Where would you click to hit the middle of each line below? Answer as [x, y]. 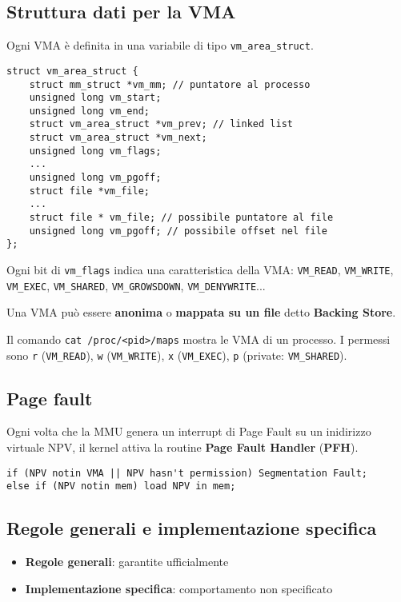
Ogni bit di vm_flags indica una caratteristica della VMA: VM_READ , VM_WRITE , [200, 270]
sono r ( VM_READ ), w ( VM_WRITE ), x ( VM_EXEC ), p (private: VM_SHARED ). [177, 355]
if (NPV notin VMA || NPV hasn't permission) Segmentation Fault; [187, 473]
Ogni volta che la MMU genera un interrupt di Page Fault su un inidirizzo [189, 431]
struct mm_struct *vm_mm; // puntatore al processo [170, 84]
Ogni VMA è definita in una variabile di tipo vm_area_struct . [160, 45]
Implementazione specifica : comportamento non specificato [179, 588]
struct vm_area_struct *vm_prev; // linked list [161, 124]
